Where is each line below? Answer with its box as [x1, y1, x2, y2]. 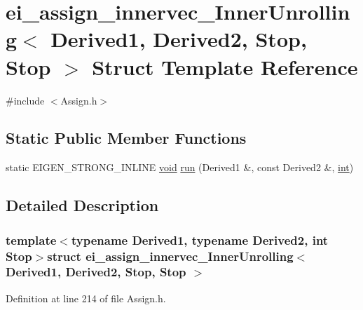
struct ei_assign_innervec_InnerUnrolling [47, 247, 294, 264]
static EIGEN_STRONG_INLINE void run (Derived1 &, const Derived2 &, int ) [6, 160, 354, 175]
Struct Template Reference [92, 52, 358, 81]
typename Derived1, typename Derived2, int [71, 231, 329, 248]
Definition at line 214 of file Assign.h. [6, 290, 166, 305]
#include [6, 93, 45, 107]
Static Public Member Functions [6, 127, 247, 149]
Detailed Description [6, 194, 159, 216]
